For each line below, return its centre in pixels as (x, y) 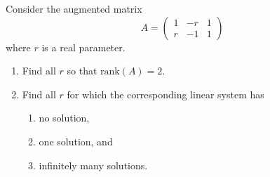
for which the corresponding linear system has (166, 94)
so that (82, 71)
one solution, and (76, 141)
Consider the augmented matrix (74, 8)
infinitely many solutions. (93, 165)
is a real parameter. (83, 47)
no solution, (64, 118)
